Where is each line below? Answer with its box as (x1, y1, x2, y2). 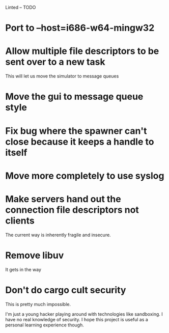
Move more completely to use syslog (5, 170, 164, 181)
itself (5, 147, 27, 158)
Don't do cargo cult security (5, 284, 126, 296)
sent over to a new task (5, 56, 105, 68)
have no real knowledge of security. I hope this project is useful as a (5, 316, 149, 322)
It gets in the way (5, 266, 42, 272)
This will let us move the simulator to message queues (5, 73, 119, 79)
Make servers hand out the (5, 193, 121, 205)
